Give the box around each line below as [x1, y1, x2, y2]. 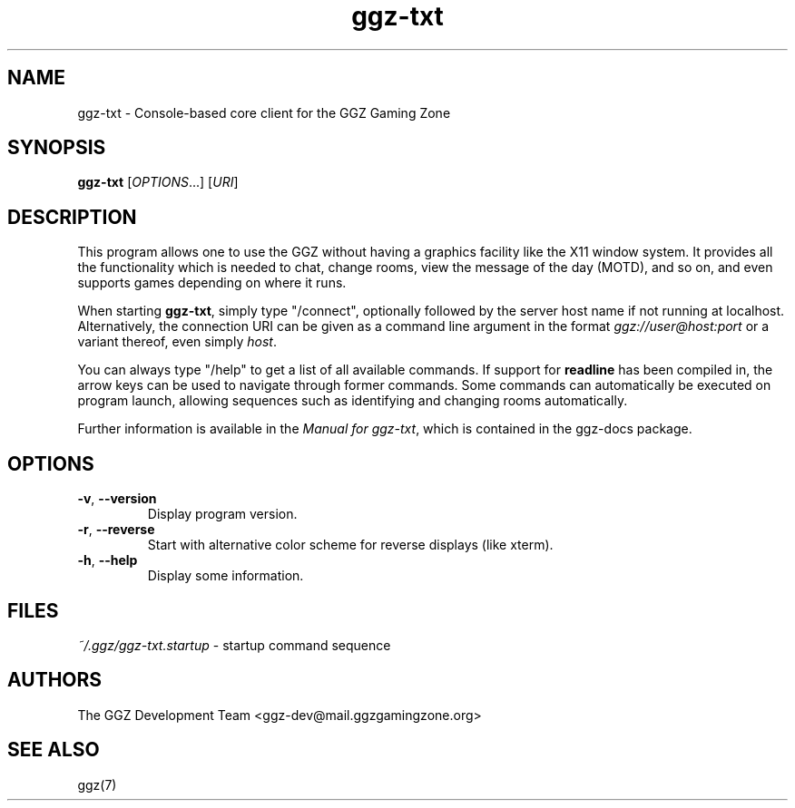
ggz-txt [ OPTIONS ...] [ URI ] [77, 174, 239, 190]
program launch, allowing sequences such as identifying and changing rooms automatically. [77, 393, 628, 409]
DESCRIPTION [7, 205, 137, 229]
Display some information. [147, 568, 304, 584]
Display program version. [147, 506, 298, 522]
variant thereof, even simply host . [77, 334, 277, 350]
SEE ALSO [7, 738, 100, 762]
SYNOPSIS [7, 136, 106, 160]
